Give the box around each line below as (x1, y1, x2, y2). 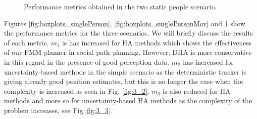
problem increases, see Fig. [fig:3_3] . (4, 105, 112, 115)
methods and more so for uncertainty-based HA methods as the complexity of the (4, 95, 252, 106)
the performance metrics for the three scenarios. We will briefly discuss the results (4, 28, 253, 38)
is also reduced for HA (162, 85, 231, 96)
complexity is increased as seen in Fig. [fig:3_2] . (4, 85, 150, 96)
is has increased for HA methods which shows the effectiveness (62, 37, 252, 47)
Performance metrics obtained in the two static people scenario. (24, 1, 217, 11)
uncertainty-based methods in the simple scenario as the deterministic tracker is (4, 66, 247, 77)
